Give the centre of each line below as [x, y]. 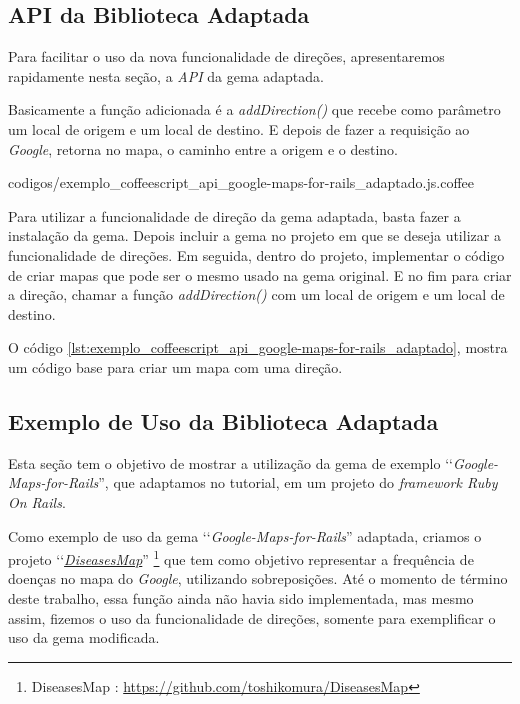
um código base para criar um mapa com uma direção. [175, 366]
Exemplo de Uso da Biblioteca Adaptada [223, 420]
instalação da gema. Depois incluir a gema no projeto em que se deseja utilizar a [254, 235]
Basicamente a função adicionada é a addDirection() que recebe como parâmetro [254, 109]
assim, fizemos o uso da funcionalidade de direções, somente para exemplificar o [252, 617]
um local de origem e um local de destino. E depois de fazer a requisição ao [239, 128]
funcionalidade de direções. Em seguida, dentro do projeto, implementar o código [256, 254]
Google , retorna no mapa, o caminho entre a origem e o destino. [203, 148]
